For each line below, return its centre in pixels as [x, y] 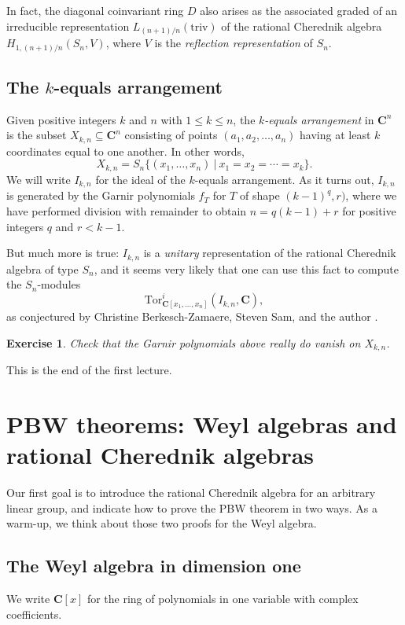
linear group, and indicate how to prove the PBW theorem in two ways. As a [192, 507]
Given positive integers [61, 119]
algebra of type [42, 268]
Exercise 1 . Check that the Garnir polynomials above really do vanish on [184, 342]
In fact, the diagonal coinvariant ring [95, 10]
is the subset [37, 135]
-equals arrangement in [319, 119]
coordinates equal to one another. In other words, [125, 151]
